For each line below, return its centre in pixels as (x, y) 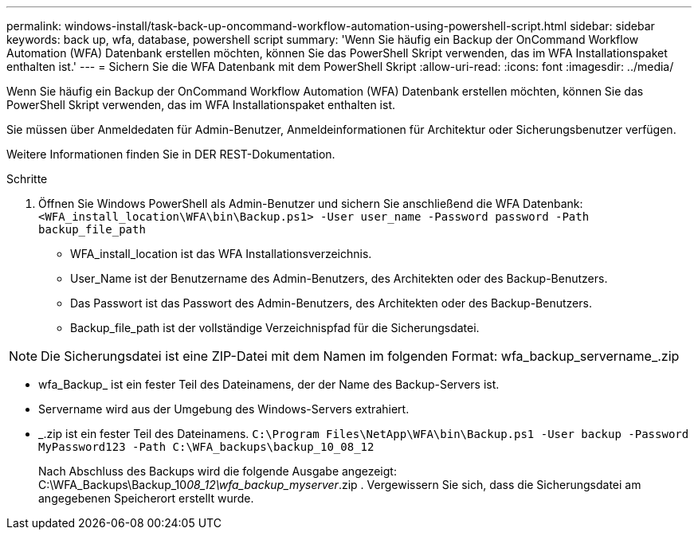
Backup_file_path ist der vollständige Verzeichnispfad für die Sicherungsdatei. (275, 328)
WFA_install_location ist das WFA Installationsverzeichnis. (221, 254)
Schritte (27, 179)
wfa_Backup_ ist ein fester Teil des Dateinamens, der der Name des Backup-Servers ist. (269, 384)
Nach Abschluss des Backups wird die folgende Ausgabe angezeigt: (218, 471)
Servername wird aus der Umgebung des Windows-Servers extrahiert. (224, 409)
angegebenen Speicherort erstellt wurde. (146, 498)
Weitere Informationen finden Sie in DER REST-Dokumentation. (171, 154)
